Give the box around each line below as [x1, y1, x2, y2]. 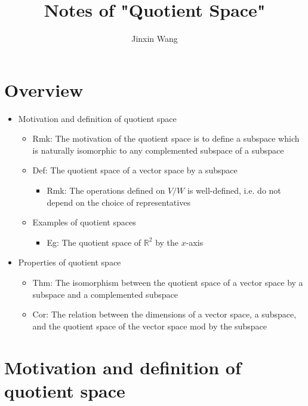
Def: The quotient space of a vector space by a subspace [32, 164, 238, 176]
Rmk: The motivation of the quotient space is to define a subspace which [32, 132, 300, 145]
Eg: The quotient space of [47, 236, 141, 248]
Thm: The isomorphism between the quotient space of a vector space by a [32, 276, 303, 288]
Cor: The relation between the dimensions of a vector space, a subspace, [32, 308, 297, 320]
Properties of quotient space [18, 256, 121, 268]
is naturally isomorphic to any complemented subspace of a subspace [32, 144, 284, 156]
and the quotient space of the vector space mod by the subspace [32, 319, 267, 332]
